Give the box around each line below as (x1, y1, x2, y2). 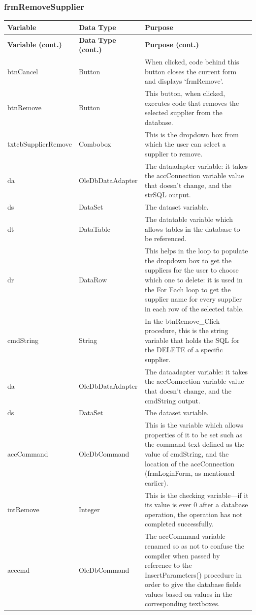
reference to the (145, 560, 192, 570)
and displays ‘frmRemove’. (145, 76, 224, 86)
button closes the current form (145, 66, 237, 76)
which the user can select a (145, 139, 226, 149)
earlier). (145, 477, 168, 488)
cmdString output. (145, 395, 200, 405)
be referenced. (145, 233, 187, 244)
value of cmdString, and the (145, 449, 229, 459)
